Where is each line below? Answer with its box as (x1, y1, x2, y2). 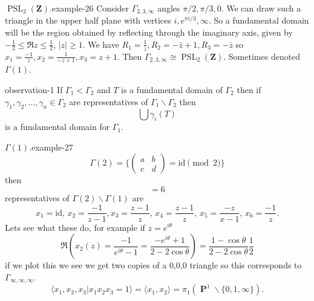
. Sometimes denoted (223, 50, 301, 62)
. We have (82, 37, 119, 50)
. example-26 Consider (49, 2, 129, 14)
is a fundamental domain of (121, 83, 223, 95)
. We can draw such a (221, 2, 301, 14)
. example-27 (29, 140, 73, 153)
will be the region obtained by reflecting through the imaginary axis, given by (5, 26, 293, 39)
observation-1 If (5, 83, 63, 95)
